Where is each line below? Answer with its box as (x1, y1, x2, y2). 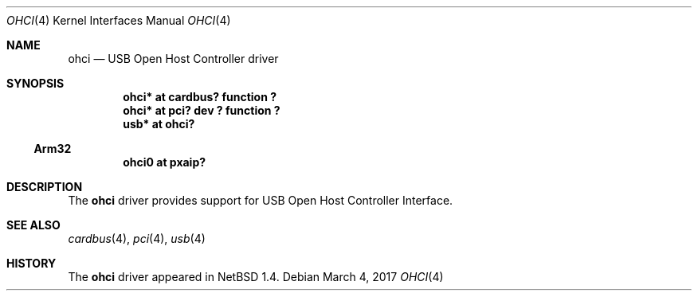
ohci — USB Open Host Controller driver (68, 52, 279, 65)
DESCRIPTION (6, 180, 83, 193)
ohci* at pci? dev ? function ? (123, 104, 280, 117)
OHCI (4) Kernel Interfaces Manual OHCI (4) (6, 14, 231, 27)
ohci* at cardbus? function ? (123, 90, 277, 104)
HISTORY (6, 256, 57, 270)
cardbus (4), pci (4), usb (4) (68, 232, 206, 245)
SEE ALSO (6, 218, 61, 232)
